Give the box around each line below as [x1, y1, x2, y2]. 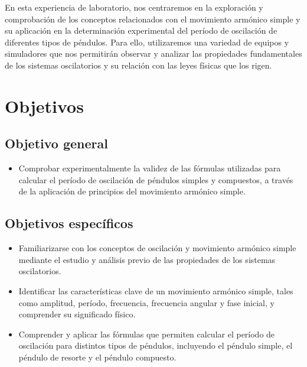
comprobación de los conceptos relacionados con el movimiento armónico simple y [5, 12, 301, 25]
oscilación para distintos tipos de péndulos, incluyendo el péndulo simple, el [18, 339, 293, 352]
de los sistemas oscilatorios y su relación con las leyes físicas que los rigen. [5, 59, 272, 71]
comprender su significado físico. [18, 308, 136, 320]
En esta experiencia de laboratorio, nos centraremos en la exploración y [5, 1, 263, 13]
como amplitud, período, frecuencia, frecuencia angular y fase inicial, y [18, 296, 275, 308]
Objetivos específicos [5, 214, 133, 232]
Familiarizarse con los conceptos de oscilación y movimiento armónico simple [18, 242, 296, 254]
